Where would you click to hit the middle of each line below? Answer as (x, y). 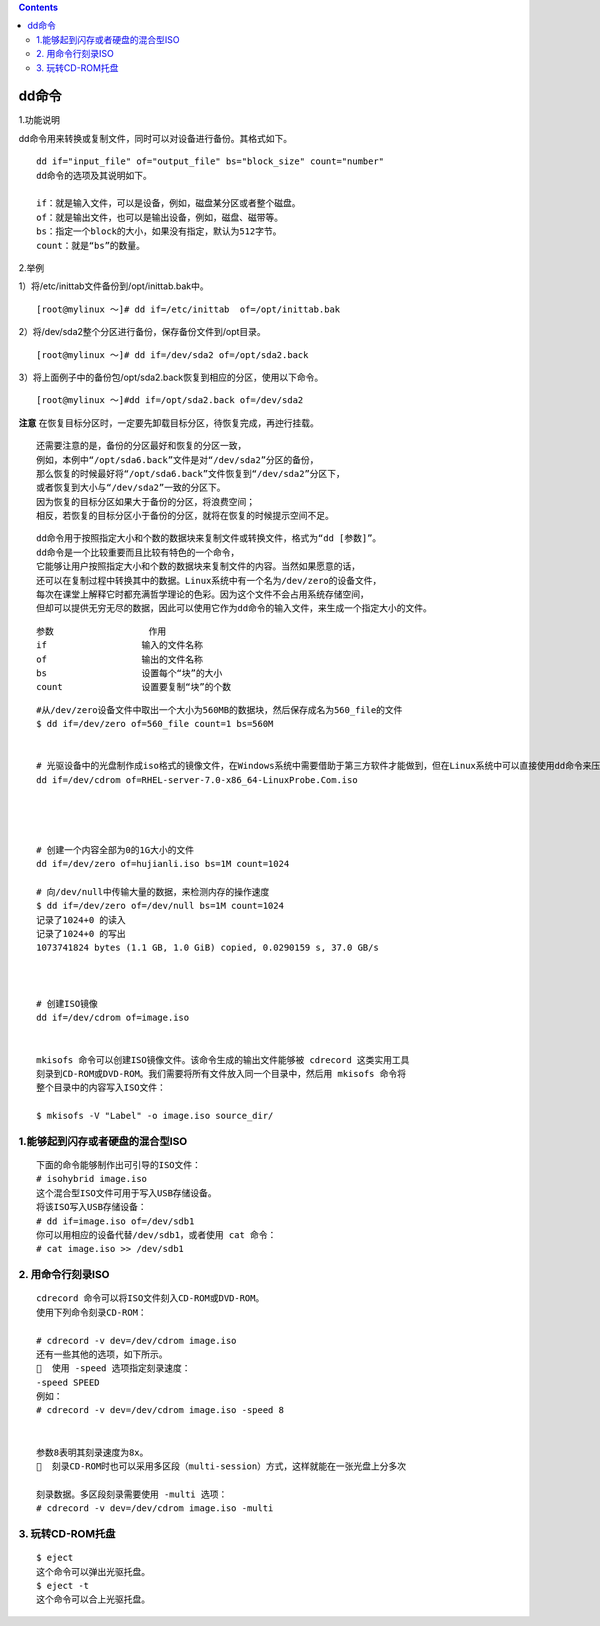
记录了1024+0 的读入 (81, 919)
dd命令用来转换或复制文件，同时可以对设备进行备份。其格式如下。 (155, 138)
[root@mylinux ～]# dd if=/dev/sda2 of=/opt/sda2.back (172, 354)
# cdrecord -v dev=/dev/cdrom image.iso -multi (155, 1508)
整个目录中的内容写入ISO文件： (101, 1088)
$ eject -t (63, 1585)
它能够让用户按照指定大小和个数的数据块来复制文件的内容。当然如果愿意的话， (198, 566)
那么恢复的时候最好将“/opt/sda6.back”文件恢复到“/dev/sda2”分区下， (190, 473)
